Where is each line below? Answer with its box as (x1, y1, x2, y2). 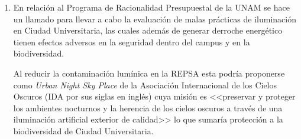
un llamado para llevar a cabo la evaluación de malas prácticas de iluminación (13, 12, 297, 25)
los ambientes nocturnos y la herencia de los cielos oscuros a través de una (13, 101, 283, 114)
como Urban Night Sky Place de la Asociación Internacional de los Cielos (13, 78, 277, 91)
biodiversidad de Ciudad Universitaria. (13, 124, 154, 137)
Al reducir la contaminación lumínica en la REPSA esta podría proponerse (13, 67, 285, 79)
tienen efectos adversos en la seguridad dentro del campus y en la (13, 35, 250, 48)
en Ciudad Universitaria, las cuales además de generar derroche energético (13, 24, 283, 37)
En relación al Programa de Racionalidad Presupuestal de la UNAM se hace (13, 1, 290, 13)
